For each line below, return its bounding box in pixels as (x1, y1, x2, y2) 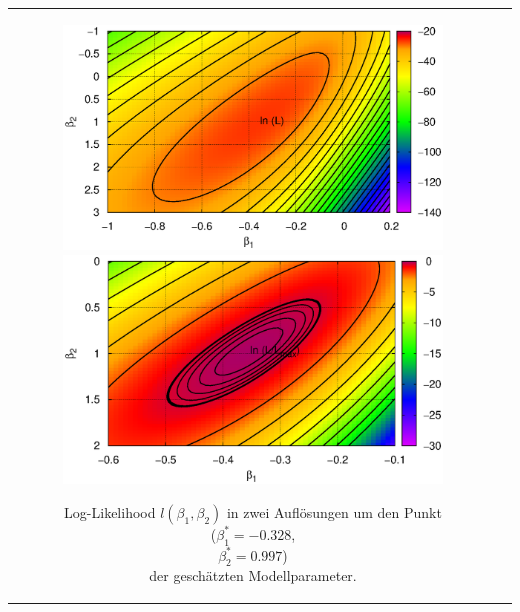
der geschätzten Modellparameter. (149, 565, 357, 586)
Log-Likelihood (64, 501, 156, 522)
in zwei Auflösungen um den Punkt (226, 501, 442, 522)
